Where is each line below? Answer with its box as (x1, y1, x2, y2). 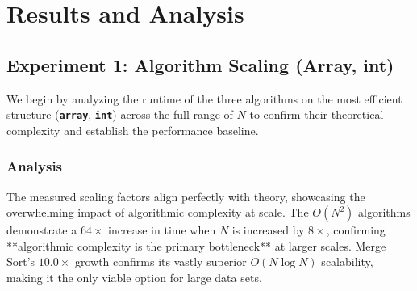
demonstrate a (6, 221, 77, 238)
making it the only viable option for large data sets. (6, 269, 262, 286)
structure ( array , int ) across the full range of (6, 106, 233, 123)
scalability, (321, 253, 373, 270)
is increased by (231, 221, 305, 238)
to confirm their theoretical (249, 106, 384, 123)
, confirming (326, 221, 386, 238)
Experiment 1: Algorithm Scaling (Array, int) (6, 52, 394, 77)
